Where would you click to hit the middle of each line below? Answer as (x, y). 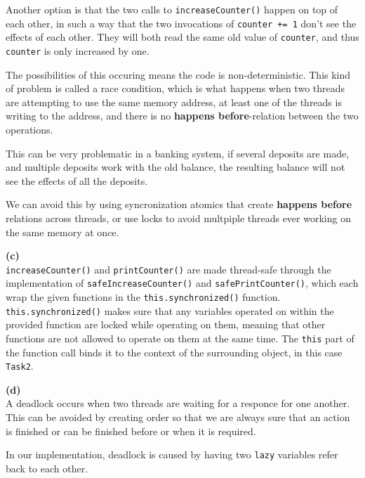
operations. (29, 129)
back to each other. (47, 468)
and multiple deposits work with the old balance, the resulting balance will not (175, 167)
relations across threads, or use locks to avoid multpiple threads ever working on (178, 218)
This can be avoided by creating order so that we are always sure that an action (178, 417)
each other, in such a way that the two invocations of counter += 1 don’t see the (181, 23)
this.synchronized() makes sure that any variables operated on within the (170, 310)
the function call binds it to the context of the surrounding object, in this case (174, 352)
